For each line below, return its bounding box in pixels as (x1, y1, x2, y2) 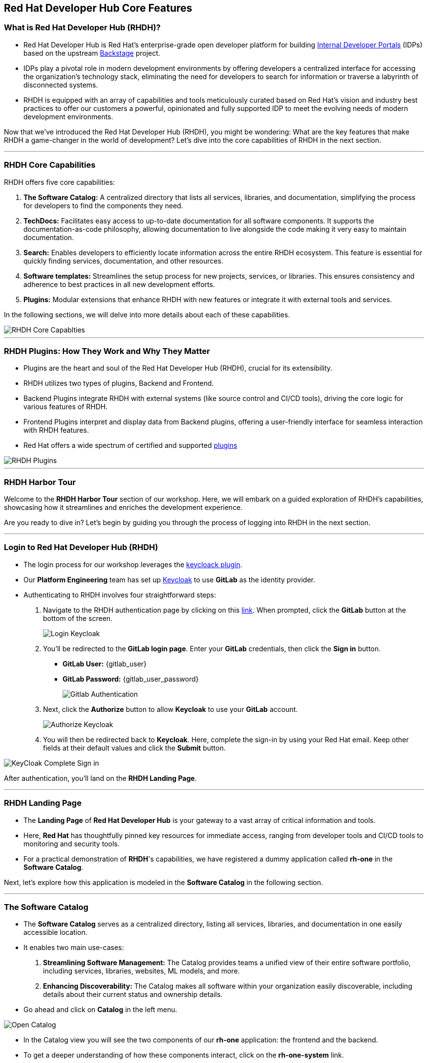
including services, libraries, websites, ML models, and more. (43, 967, 240, 975)
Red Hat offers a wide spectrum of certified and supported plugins (23, 441, 237, 450)
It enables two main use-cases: (23, 943, 124, 952)
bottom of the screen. (43, 614, 113, 622)
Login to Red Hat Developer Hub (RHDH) (4, 542, 158, 553)
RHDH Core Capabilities (4, 160, 96, 170)
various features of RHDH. (23, 402, 108, 411)
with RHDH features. (23, 426, 89, 435)
